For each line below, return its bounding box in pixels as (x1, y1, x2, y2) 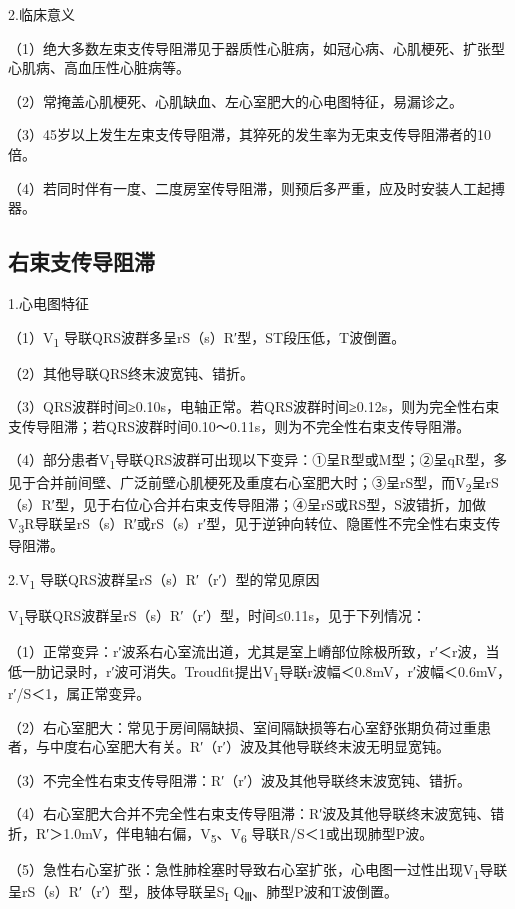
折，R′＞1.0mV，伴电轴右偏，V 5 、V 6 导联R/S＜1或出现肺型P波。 (8, 822, 434, 846)
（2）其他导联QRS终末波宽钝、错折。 (8, 362, 254, 383)
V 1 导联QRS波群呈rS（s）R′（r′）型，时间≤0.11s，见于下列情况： (8, 605, 427, 628)
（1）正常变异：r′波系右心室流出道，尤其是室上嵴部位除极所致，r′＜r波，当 (8, 641, 500, 662)
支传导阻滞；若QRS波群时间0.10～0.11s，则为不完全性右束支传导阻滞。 (8, 415, 471, 436)
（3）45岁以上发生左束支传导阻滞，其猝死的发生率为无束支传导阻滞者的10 (8, 124, 491, 145)
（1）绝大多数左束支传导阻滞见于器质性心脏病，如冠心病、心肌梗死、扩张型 (8, 37, 505, 58)
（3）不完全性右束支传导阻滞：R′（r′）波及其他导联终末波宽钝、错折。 (8, 769, 471, 790)
